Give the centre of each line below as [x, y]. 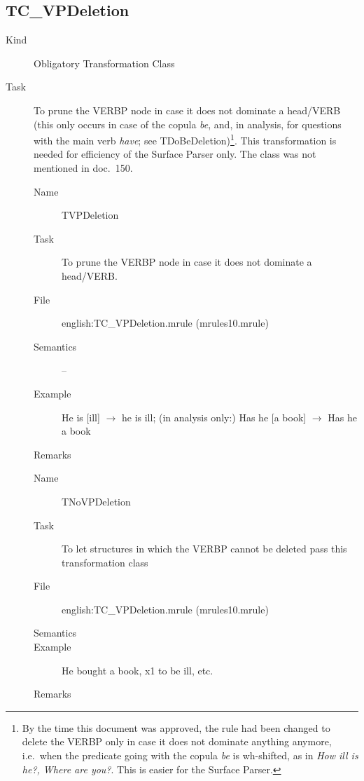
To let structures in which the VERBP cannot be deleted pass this [204, 549]
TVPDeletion [90, 215]
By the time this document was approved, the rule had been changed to [176, 727]
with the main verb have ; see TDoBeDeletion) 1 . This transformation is [185, 139]
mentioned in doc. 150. [83, 168]
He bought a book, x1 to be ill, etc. [138, 670]
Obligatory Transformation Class [104, 63]
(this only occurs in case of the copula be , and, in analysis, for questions [188, 124]
